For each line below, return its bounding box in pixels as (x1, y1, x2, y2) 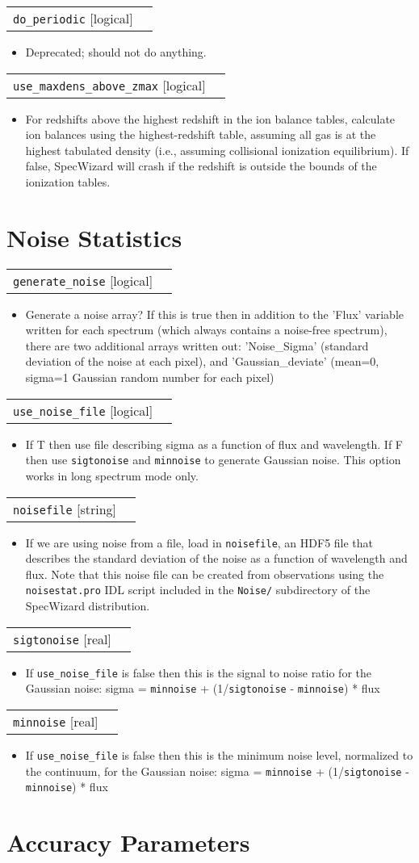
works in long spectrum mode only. (25, 467, 199, 484)
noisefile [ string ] (13, 499, 117, 518)
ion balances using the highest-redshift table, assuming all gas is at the (25, 126, 376, 143)
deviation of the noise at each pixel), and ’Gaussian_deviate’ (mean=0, (25, 353, 379, 370)
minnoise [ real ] (13, 711, 98, 731)
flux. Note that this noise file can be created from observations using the (25, 565, 384, 582)
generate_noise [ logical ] (13, 270, 153, 290)
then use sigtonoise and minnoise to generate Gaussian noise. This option (25, 451, 401, 468)
